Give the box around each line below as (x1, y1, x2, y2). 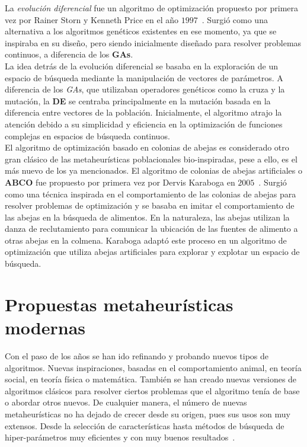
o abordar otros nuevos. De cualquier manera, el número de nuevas (5, 396, 247, 408)
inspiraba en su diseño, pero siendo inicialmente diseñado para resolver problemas (5, 36, 302, 49)
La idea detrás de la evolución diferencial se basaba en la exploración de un (5, 59, 278, 72)
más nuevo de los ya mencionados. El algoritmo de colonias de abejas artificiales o (5, 164, 302, 177)
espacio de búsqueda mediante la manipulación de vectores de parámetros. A (5, 71, 283, 84)
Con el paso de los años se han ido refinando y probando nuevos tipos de (5, 349, 269, 362)
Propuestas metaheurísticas (5, 292, 234, 316)
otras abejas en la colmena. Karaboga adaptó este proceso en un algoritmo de (5, 234, 287, 246)
